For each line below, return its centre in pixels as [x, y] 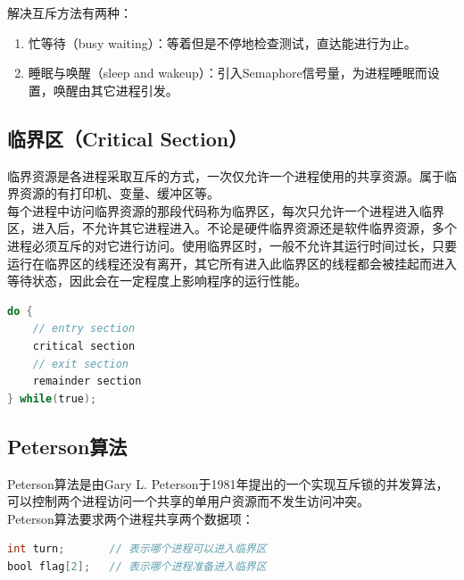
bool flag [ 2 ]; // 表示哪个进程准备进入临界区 [137, 566]
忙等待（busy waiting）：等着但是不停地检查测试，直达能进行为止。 [222, 42]
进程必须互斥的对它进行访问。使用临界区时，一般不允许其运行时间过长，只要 [232, 245]
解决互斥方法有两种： [70, 12]
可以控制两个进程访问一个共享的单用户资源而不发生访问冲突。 [188, 501]
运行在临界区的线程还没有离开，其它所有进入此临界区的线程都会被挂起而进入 [232, 263]
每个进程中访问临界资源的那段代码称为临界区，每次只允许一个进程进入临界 [226, 210]
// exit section [81, 364]
